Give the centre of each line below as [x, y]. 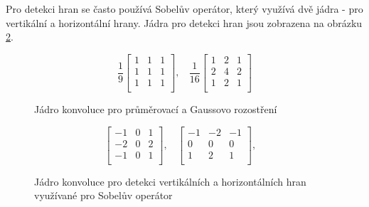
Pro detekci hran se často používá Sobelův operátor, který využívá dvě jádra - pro [184, 9]
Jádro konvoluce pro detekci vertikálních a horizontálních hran [170, 181]
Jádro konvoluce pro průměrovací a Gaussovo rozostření [156, 108]
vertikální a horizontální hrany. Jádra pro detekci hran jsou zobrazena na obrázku [184, 22]
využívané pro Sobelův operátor [103, 195]
